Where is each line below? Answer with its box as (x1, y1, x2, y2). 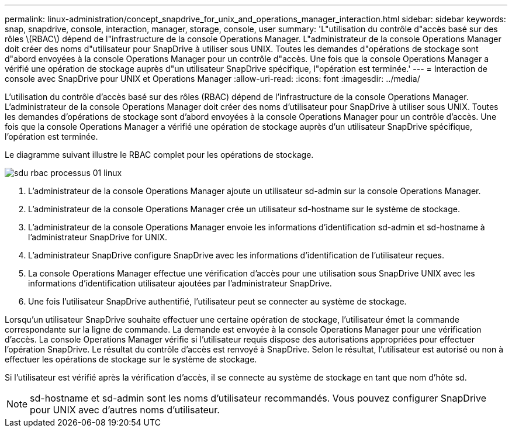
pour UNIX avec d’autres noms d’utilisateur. (30, 404, 220, 416)
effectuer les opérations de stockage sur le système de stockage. (5, 354, 257, 364)
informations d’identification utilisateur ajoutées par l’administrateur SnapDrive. (28, 278, 332, 288)
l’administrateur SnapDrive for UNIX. (28, 232, 168, 242)
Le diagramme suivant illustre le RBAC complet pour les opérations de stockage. (5, 150, 314, 160)
